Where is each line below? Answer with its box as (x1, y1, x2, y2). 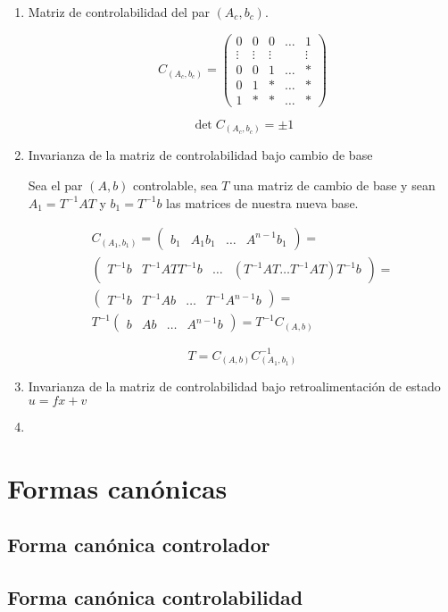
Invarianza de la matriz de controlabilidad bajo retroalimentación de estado (28, 377, 441, 396)
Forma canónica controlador (7, 531, 270, 558)
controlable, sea (133, 175, 218, 194)
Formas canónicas (7, 469, 228, 506)
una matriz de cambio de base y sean (233, 175, 436, 194)
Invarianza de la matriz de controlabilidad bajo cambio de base (28, 146, 373, 164)
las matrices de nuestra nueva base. (166, 193, 359, 212)
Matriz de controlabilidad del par (28, 3, 210, 21)
